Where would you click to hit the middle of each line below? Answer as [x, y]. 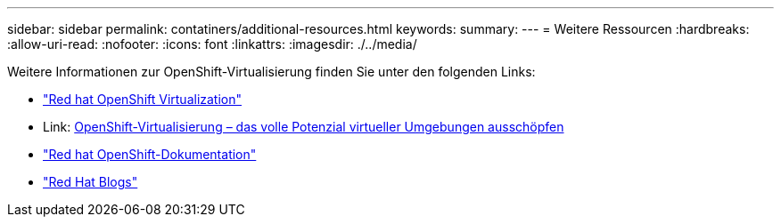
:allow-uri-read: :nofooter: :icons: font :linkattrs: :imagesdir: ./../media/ [212, 44]
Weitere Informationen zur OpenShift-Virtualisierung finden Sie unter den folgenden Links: [271, 72]
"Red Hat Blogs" [90, 182]
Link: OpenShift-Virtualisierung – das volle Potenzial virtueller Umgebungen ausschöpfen [304, 127]
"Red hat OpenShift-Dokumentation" [150, 154]
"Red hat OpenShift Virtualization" [143, 99]
